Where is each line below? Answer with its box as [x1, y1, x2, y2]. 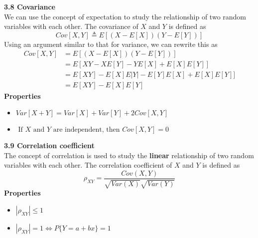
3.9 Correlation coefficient [4, 140, 95, 151]
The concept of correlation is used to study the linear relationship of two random [4, 150, 254, 160]
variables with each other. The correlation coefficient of [4, 160, 172, 170]
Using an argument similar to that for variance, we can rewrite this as [4, 38, 218, 49]
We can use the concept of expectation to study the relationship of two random [4, 11, 247, 21]
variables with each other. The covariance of [4, 21, 138, 31]
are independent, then [53, 126, 120, 134]
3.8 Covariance [4, 1, 55, 11]
